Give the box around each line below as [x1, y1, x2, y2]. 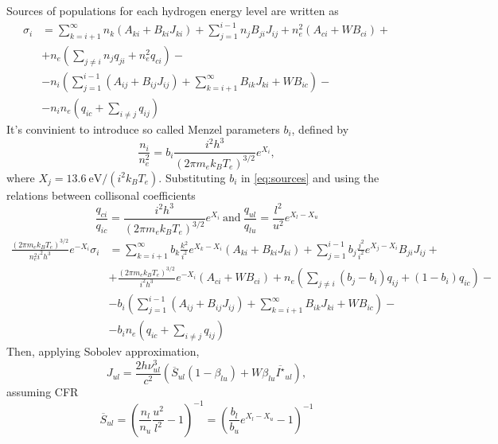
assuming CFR [6, 384, 79, 400]
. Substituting [158, 169, 226, 185]
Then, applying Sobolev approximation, [6, 343, 200, 360]
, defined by [291, 121, 349, 138]
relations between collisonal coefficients [6, 186, 196, 203]
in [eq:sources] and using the [240, 169, 379, 185]
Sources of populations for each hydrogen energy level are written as [6, 2, 339, 18]
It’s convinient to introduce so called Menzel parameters [6, 121, 280, 138]
